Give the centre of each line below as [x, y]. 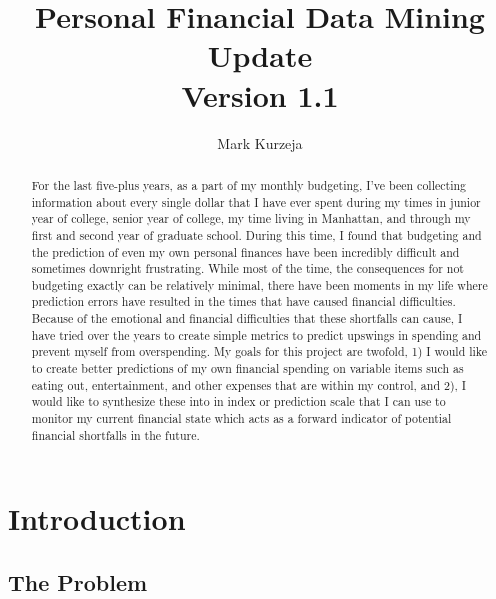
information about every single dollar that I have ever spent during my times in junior [256, 201]
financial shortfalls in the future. [115, 434]
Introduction [97, 518]
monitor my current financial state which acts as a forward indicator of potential [241, 418]
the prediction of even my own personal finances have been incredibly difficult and [245, 251]
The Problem [78, 581]
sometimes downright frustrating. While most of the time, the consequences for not [247, 268]
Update [260, 55]
